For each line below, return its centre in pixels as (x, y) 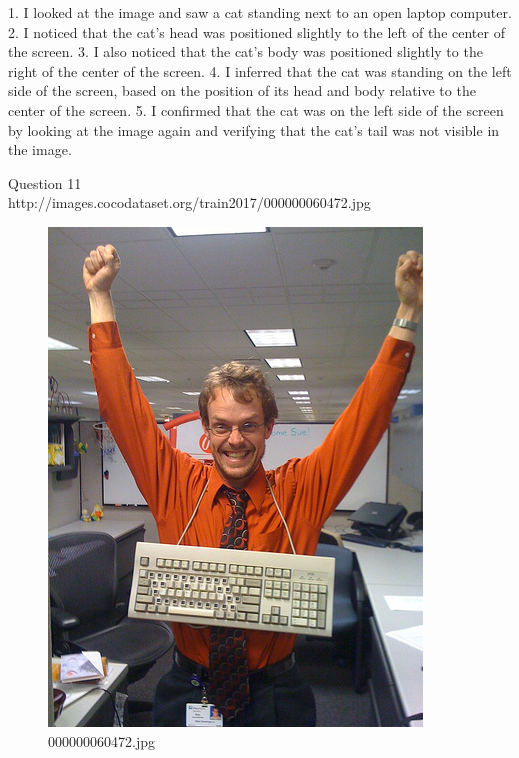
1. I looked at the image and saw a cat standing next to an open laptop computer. (260, 12)
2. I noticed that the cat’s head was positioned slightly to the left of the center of (256, 31)
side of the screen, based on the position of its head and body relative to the (242, 90)
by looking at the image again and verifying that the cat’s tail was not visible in (254, 129)
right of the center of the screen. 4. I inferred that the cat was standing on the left (260, 70)
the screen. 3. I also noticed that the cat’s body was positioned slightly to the (245, 51)
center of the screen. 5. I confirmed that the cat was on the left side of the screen (256, 109)
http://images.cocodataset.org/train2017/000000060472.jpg (189, 202)
